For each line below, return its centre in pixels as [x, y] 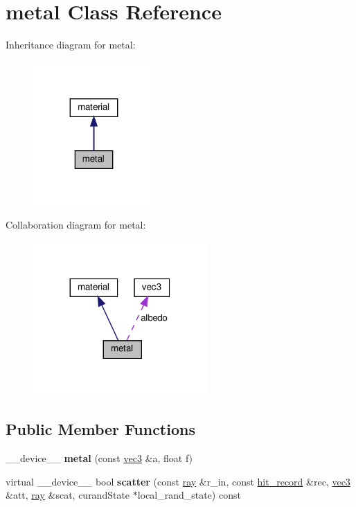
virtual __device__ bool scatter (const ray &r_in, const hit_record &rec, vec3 [178, 481]
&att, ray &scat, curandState [68, 495]
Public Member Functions [100, 429]
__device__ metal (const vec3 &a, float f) [99, 458]
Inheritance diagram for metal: [71, 45]
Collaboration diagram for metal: [76, 225]
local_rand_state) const [189, 495]
